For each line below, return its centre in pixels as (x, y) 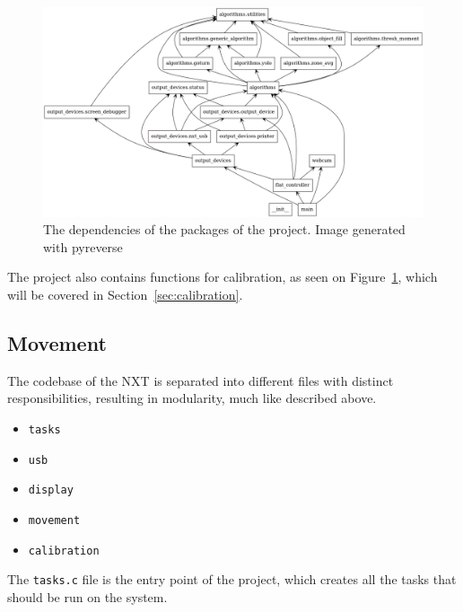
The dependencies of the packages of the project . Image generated (224, 229)
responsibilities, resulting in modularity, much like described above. (192, 398)
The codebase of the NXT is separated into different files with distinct (201, 380)
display (51, 490)
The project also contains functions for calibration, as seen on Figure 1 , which (223, 277)
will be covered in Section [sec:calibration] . (125, 294)
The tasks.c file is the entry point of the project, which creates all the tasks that (232, 579)
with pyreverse (83, 246)
